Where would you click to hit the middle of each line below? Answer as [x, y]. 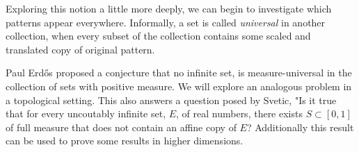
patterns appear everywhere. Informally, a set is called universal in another [166, 22]
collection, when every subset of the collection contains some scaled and [158, 36]
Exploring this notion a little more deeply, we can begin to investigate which [169, 8]
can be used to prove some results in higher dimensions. [125, 141]
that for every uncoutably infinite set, [86, 113]
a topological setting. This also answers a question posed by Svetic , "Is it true [171, 100]
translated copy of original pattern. [80, 49]
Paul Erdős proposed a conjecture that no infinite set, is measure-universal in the [179, 73]
